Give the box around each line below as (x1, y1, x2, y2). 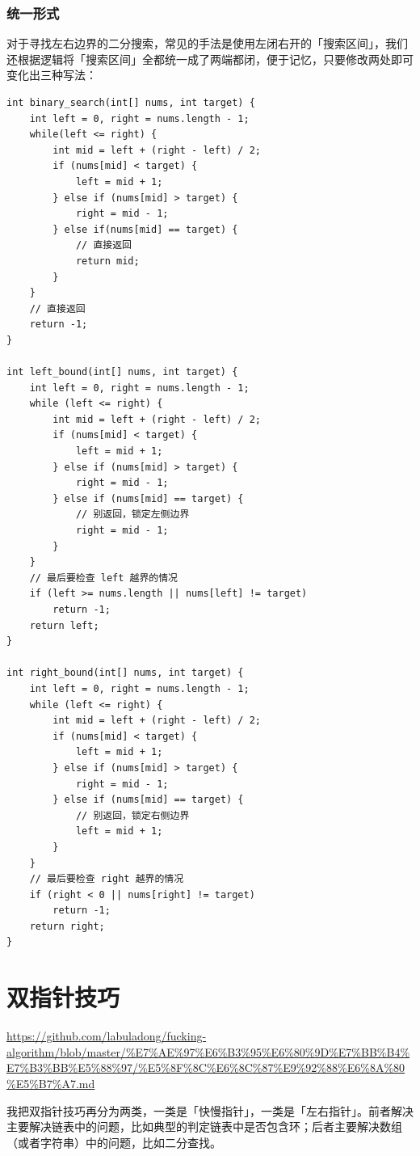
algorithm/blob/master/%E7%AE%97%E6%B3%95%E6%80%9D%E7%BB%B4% (6, 1043, 410, 1060)
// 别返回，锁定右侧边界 (75, 809, 190, 821)
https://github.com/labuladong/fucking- (6, 1027, 207, 1044)
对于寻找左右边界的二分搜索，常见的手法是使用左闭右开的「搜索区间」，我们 (6, 35, 408, 52)
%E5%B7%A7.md (6, 1074, 95, 1091)
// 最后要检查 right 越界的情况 (29, 873, 184, 885)
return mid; (75, 255, 140, 267)
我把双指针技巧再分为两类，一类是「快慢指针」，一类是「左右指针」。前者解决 (6, 1102, 414, 1119)
